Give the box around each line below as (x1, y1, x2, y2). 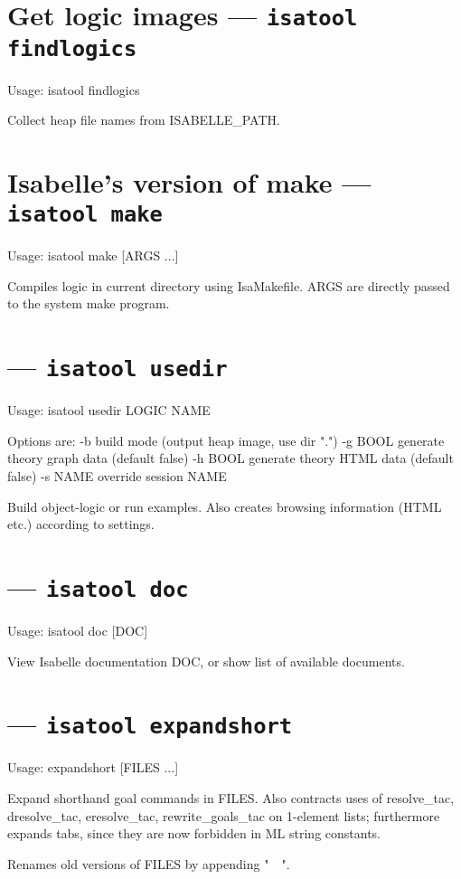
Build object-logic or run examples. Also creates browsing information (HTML (7, 496, 442, 515)
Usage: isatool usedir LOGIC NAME (7, 401, 211, 420)
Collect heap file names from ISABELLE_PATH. (7, 110, 280, 129)
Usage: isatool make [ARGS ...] (7, 246, 179, 265)
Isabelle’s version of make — (7, 163, 372, 200)
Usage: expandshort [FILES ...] (7, 758, 179, 777)
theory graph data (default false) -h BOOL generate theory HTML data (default (7, 449, 454, 468)
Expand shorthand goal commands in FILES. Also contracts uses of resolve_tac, (7, 789, 455, 808)
